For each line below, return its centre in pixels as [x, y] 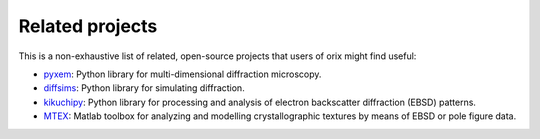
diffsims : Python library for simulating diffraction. [144, 88]
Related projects [88, 26]
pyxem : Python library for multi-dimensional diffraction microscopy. [182, 74]
